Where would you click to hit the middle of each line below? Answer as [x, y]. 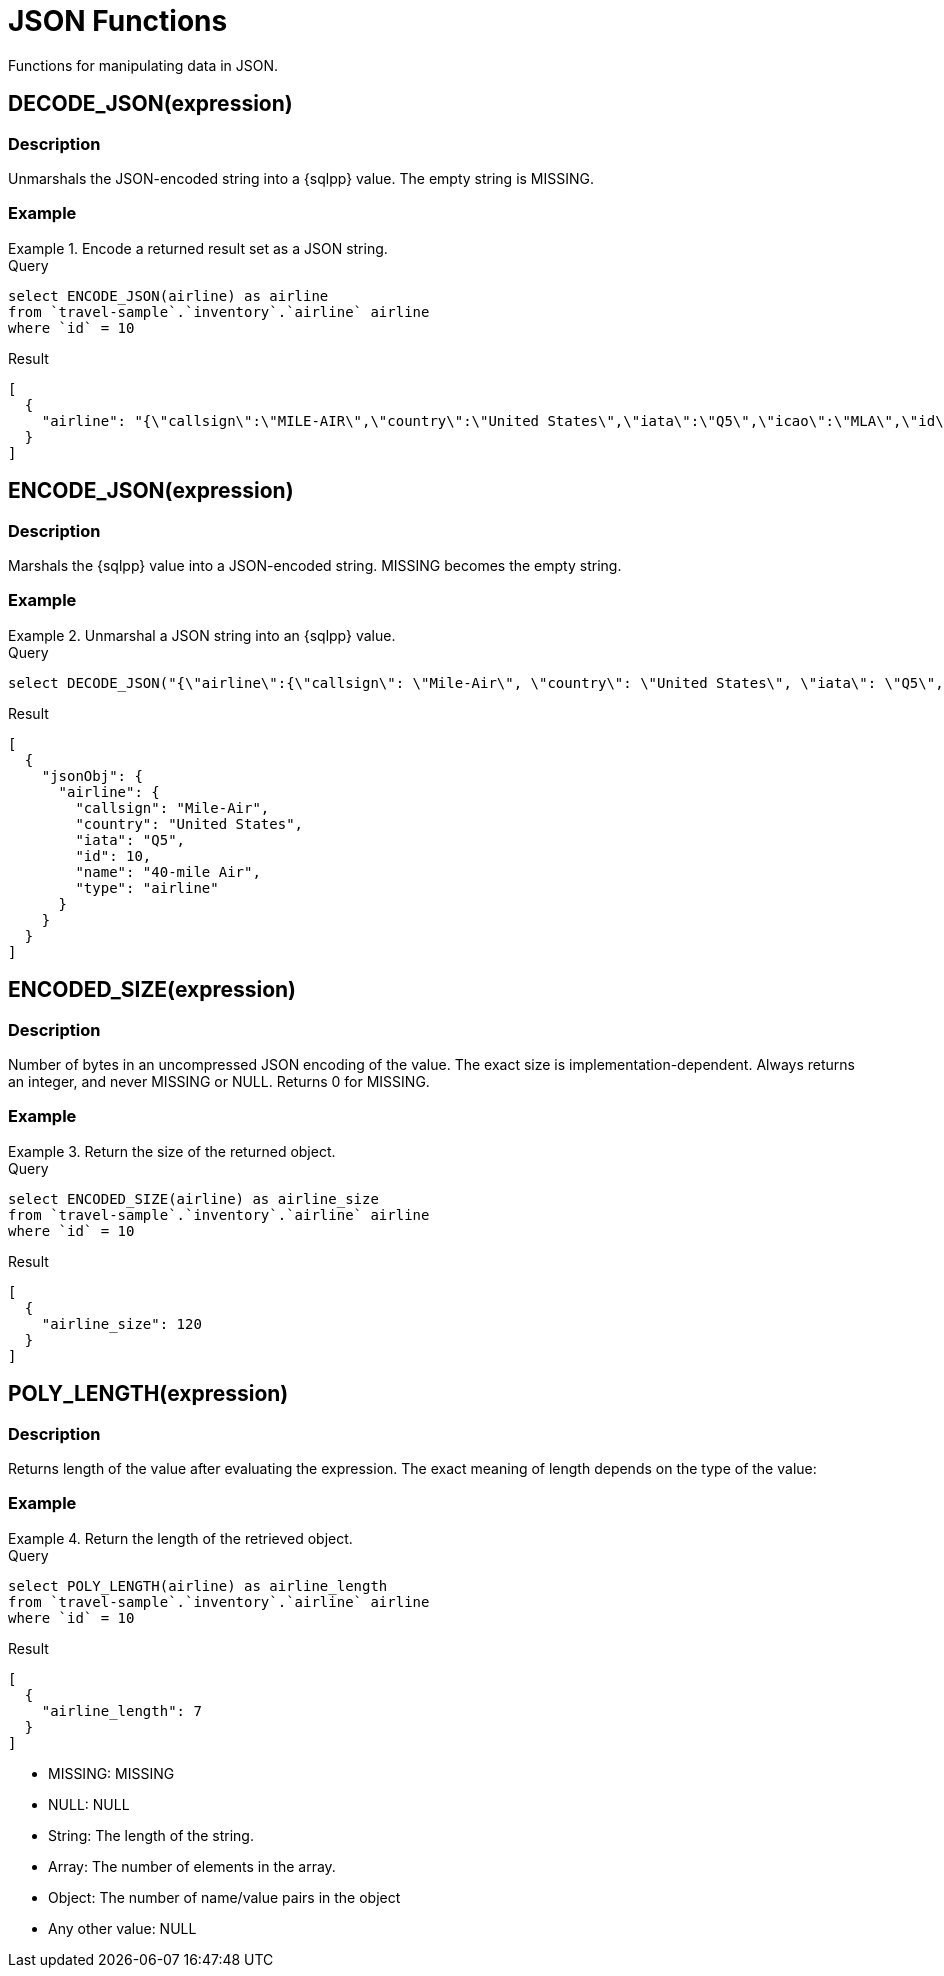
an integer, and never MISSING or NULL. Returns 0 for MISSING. [219, 1081]
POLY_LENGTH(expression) [148, 1394]
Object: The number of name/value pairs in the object [224, 1897]
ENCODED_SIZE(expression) [152, 990]
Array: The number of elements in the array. [192, 1866]
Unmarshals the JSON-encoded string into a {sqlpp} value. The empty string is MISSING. [301, 178]
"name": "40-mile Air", [168, 871]
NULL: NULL [89, 1804]
